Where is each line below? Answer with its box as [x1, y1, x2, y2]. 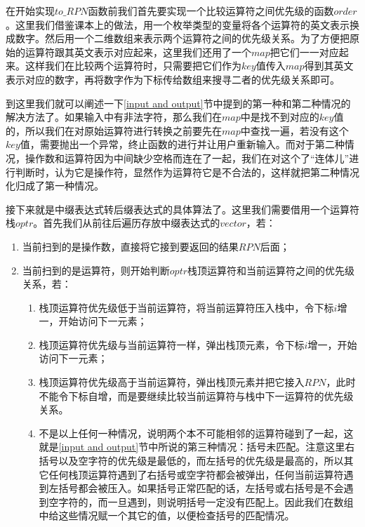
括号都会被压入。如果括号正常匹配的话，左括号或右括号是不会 [58, 481, 344, 495]
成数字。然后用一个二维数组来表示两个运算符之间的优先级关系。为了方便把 [6, 31, 350, 46]
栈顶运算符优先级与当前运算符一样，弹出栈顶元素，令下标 [39, 337, 305, 352]
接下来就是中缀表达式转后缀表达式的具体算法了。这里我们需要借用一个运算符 [6, 201, 359, 216]
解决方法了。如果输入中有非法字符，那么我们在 [6, 109, 222, 124]
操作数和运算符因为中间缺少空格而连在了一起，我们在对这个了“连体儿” [25, 150, 350, 165]
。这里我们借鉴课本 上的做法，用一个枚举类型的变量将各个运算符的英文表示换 [6, 17, 359, 32]
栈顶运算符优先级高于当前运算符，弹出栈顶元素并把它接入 [39, 375, 305, 389]
